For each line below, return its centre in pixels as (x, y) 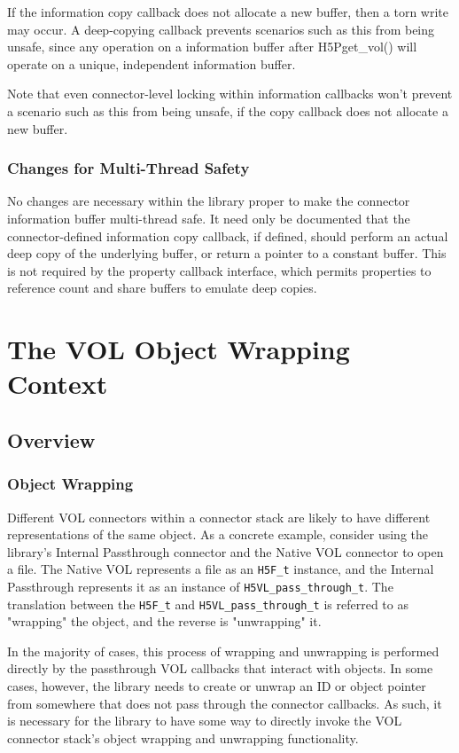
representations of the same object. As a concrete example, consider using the (218, 534)
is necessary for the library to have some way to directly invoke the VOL (205, 721)
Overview (51, 439)
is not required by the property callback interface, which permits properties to (219, 270)
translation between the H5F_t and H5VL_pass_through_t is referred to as (208, 604)
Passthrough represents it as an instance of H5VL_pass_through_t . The (200, 586)
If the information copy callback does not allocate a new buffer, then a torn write (228, 12)
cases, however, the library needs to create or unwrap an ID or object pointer (217, 686)
